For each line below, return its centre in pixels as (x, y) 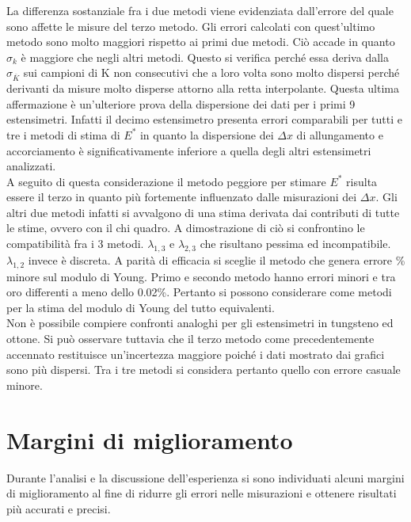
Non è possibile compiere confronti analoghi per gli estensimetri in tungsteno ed (200, 323)
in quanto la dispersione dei (207, 134)
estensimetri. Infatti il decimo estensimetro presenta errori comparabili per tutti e (205, 119)
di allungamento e (340, 134)
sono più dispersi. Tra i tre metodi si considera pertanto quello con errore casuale (204, 370)
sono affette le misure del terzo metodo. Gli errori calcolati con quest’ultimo (191, 26)
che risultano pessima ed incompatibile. (295, 244)
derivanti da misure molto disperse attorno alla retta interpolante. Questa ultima (203, 88)
